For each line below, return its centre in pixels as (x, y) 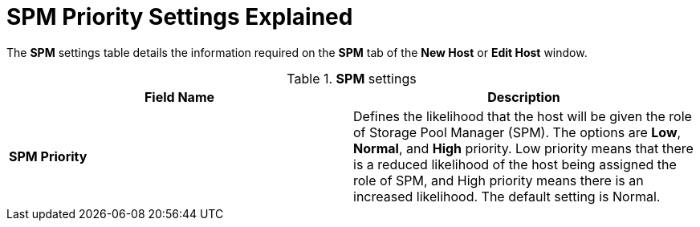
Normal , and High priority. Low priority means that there (523, 148)
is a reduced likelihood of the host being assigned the (515, 164)
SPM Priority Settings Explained (180, 17)
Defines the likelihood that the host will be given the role (523, 116)
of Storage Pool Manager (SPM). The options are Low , (517, 132)
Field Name (179, 97)
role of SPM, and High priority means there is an (499, 180)
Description (524, 97)
